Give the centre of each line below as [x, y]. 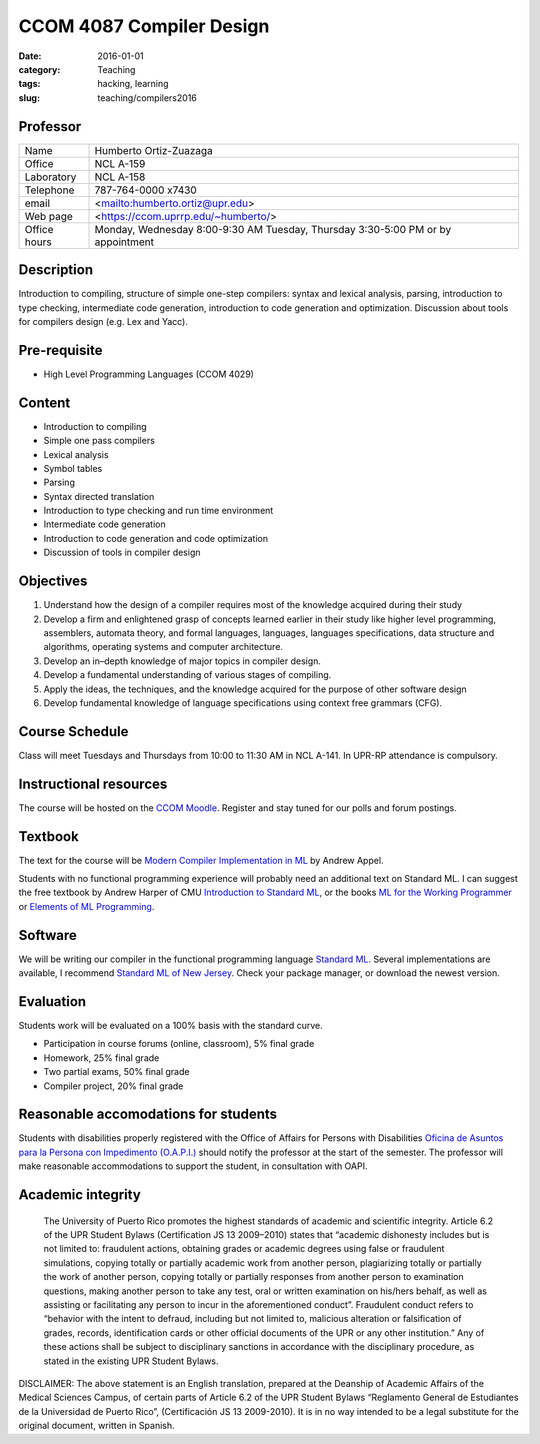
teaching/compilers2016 [147, 97]
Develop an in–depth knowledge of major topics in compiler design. [182, 661]
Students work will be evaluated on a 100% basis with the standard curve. [171, 1025]
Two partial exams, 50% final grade [116, 1072]
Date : [30, 56]
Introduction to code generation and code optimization [156, 538]
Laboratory [50, 177]
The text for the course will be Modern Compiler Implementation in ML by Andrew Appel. [201, 860]
